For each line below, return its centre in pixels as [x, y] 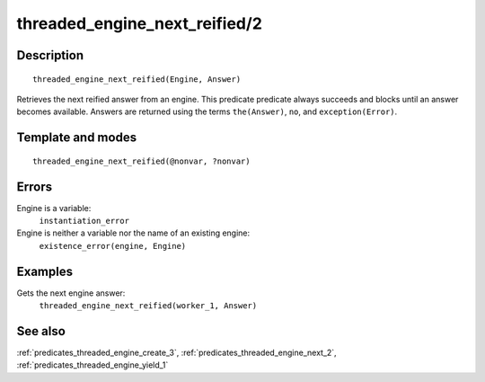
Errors [35, 187]
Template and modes [77, 138]
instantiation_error [84, 221]
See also [41, 331]
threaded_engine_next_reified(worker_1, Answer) [148, 306]
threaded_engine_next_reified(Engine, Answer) [137, 79]
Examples [45, 271]
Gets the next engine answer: [71, 293]
